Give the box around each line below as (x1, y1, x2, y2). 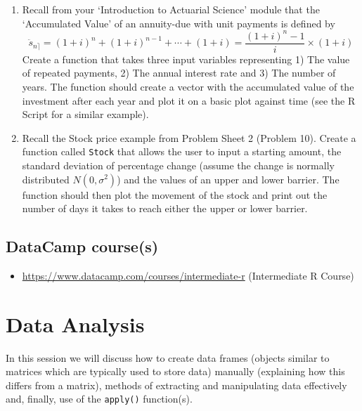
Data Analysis (6, 309, 145, 338)
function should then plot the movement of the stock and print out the (22, 187, 328, 202)
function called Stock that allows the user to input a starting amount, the (22, 144, 342, 159)
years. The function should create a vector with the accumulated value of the (22, 79, 354, 93)
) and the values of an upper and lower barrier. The (117, 171, 340, 186)
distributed (22, 171, 70, 186)
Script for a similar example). (22, 107, 149, 122)
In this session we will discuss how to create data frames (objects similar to (6, 350, 330, 365)
